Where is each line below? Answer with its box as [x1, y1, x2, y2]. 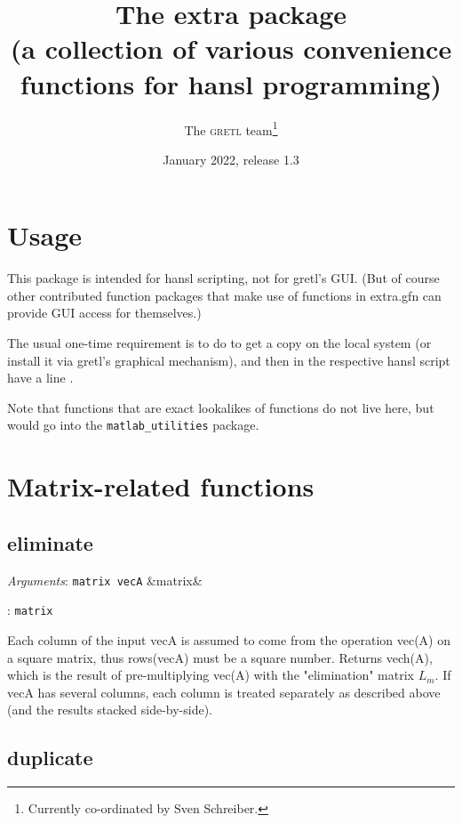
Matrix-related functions [7, 468, 315, 504]
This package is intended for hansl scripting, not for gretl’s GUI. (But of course [7, 269, 440, 287]
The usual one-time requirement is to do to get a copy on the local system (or [7, 334, 432, 352]
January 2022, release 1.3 [163, 149, 299, 168]
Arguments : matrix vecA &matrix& [7, 570, 203, 589]
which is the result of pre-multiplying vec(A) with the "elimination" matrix [7, 666, 414, 684]
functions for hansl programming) [20, 65, 442, 101]
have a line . [7, 368, 74, 387]
